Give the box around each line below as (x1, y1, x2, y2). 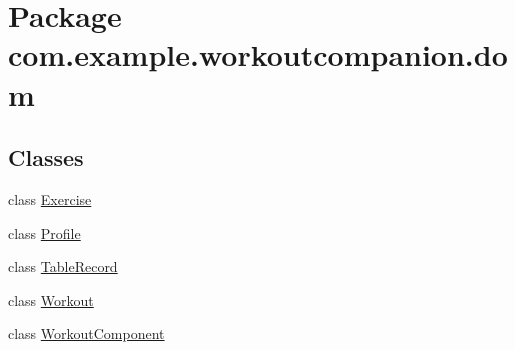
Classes (8, 142, 84, 173)
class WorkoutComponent (8, 323, 165, 344)
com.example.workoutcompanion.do (8, 34, 508, 75)
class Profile (8, 222, 81, 243)
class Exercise (8, 188, 92, 209)
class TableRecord (8, 256, 118, 277)
